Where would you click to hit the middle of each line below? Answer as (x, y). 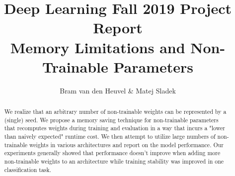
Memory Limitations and (98, 47)
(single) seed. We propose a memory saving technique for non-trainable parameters (111, 120)
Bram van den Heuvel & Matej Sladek (118, 90)
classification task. (28, 169)
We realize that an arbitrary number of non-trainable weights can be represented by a (115, 112)
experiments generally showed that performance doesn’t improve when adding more (112, 153)
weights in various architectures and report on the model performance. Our (126, 144)
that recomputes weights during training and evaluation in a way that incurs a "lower (115, 128)
